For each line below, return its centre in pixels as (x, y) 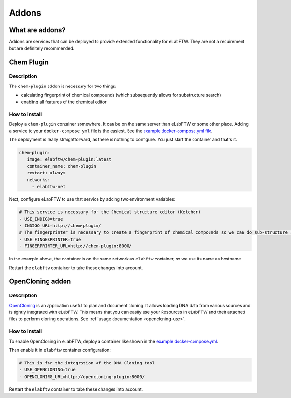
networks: (39, 180)
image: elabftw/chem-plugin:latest (69, 159)
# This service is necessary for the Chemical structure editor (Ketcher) (110, 212)
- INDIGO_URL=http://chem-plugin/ (60, 226)
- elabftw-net (48, 187)
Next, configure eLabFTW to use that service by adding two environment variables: (92, 199)
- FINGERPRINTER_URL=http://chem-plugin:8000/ (75, 246)
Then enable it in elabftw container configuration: (60, 350)
